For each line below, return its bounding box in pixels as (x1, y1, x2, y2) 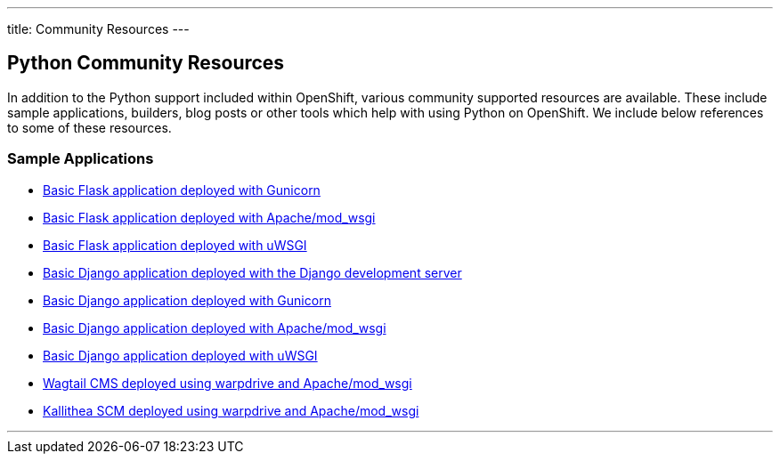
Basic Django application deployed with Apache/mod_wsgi (43, 319, 386, 336)
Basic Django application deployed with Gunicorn (43, 292, 331, 308)
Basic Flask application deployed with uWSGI (43, 237, 307, 253)
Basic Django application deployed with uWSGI (43, 347, 318, 363)
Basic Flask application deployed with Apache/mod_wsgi (43, 209, 376, 225)
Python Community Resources (7, 52, 285, 75)
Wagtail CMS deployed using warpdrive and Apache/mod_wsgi (43, 375, 412, 391)
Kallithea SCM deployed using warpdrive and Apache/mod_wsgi (43, 402, 419, 418)
